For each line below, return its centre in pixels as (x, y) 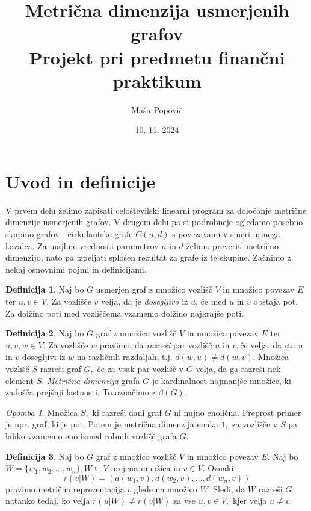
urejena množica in (146, 468)
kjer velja (250, 500)
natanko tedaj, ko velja (48, 500)
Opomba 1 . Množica (42, 412)
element (20, 380)
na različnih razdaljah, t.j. (125, 357)
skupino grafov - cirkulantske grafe (69, 234)
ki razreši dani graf (127, 412)
